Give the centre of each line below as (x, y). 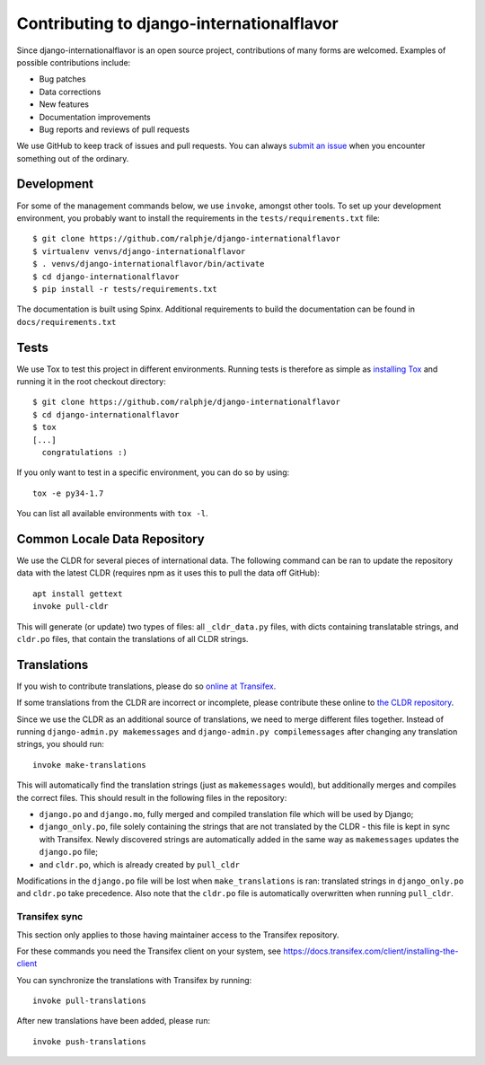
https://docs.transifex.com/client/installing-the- (371, 951)
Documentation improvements (95, 117)
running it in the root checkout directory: (91, 381)
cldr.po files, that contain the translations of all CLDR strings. (132, 638)
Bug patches (62, 79)
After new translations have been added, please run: (114, 1021)
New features (64, 104)
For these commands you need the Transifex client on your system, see (149, 951)
